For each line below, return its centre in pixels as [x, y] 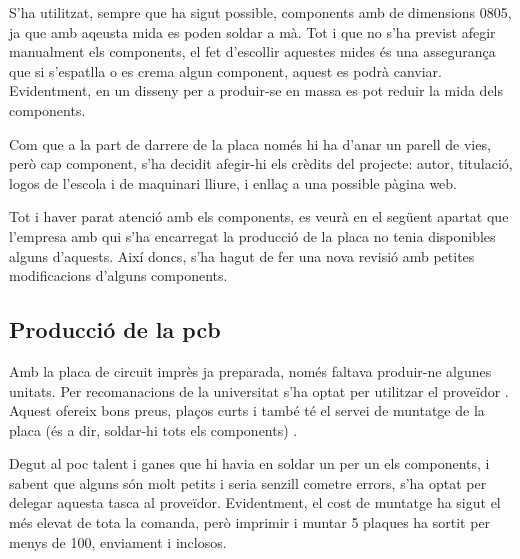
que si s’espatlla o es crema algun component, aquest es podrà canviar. [225, 70]
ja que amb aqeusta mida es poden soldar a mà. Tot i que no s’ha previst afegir [252, 31]
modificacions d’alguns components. [118, 275]
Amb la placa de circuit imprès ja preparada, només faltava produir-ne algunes [250, 370]
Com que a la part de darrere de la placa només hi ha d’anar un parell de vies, [250, 143]
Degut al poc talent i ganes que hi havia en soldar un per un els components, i [249, 463]
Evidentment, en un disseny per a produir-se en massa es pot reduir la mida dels [256, 90]
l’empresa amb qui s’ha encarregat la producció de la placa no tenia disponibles [252, 235]
